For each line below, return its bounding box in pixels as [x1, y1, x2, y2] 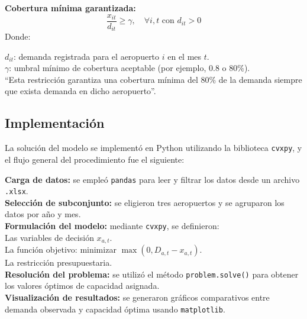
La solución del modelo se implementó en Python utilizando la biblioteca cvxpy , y [5, 141, 302, 154]
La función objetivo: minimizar [5, 243, 117, 256]
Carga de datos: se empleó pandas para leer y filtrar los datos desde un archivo [5, 173, 300, 185]
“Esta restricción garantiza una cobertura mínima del [5, 73, 198, 85]
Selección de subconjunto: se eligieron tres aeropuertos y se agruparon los [5, 196, 285, 208]
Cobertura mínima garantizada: [5, 2, 136, 14]
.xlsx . [5, 185, 28, 197]
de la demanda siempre [218, 73, 302, 85]
